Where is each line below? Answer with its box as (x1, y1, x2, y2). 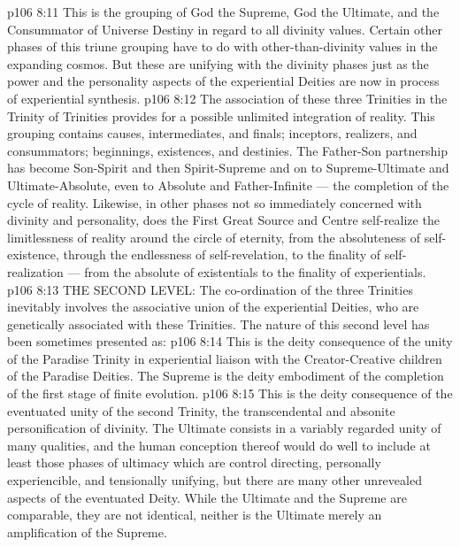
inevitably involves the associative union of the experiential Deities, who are (7, 297, 419, 316)
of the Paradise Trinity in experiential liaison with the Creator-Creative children (7, 349, 442, 367)
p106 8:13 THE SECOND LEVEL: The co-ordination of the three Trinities (7, 280, 413, 298)
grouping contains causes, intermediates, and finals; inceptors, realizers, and (7, 124, 418, 143)
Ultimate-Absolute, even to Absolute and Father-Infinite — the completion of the (7, 175, 449, 194)
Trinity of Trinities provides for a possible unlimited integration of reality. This (7, 106, 435, 125)
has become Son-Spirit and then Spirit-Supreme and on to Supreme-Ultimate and (7, 158, 449, 177)
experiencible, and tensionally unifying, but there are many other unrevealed (7, 471, 422, 489)
